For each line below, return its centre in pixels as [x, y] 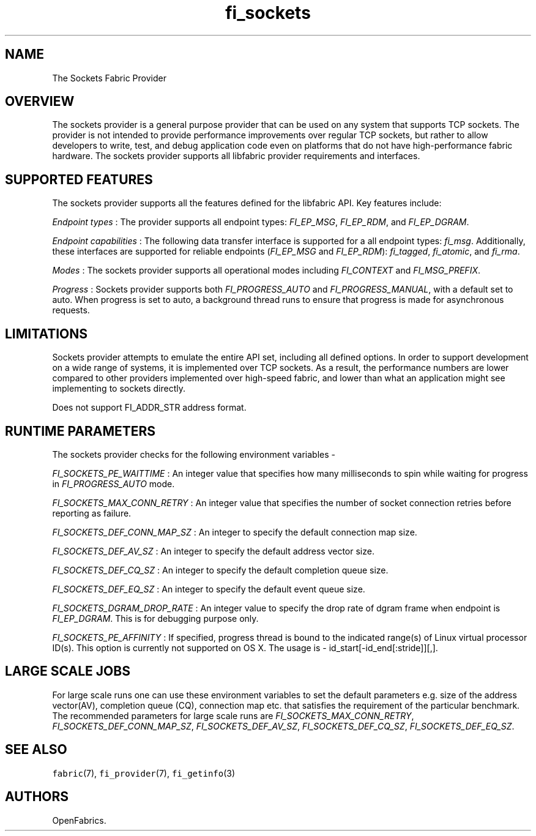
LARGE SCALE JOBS [68, 671]
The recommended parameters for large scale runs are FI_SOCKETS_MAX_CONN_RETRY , [233, 715]
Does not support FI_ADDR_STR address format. [149, 408]
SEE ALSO [36, 750]
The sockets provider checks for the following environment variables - [194, 454]
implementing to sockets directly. [119, 389]
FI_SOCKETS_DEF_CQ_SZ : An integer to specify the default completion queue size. [220, 570]
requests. [71, 310]
